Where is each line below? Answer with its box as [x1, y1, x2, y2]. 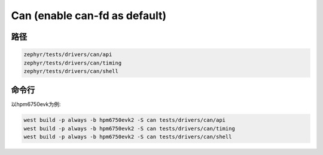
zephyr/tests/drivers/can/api [23, 51, 112, 58]
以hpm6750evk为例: [11, 101, 61, 108]
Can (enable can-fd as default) [11, 9, 167, 22]
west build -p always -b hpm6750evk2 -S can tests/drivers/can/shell [23, 134, 232, 140]
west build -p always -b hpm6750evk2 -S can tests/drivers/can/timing [23, 125, 236, 132]
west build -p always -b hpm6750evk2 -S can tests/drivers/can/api [23, 117, 226, 123]
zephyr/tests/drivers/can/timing [23, 60, 122, 66]
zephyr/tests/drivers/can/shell [23, 67, 119, 75]
